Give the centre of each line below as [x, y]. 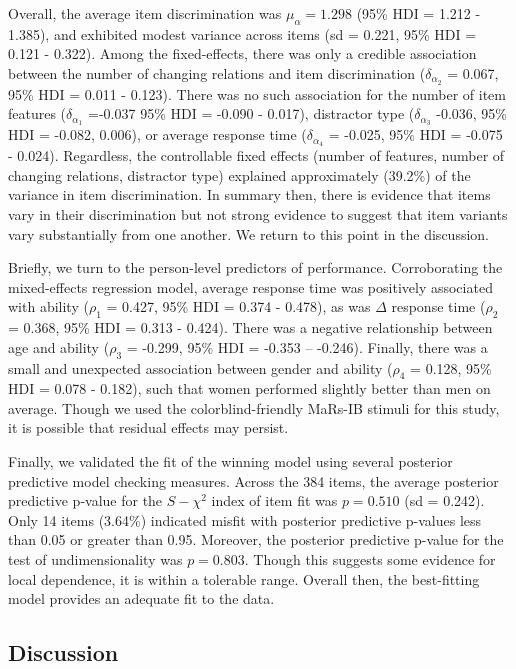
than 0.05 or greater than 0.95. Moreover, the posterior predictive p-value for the [256, 539]
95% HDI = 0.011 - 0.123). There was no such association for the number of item [257, 93]
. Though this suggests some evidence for [370, 559]
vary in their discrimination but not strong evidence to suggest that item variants [258, 213]
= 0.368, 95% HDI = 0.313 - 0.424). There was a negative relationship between [250, 327]
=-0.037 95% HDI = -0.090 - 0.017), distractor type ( [251, 113]
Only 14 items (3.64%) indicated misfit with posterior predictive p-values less [245, 519]
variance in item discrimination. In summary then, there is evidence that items [249, 194]
